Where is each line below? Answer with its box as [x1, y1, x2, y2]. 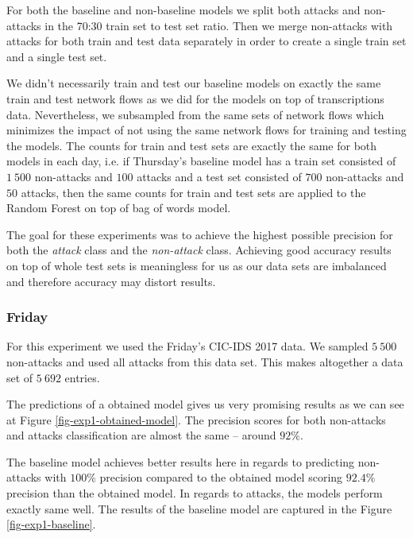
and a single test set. [6, 48, 107, 64]
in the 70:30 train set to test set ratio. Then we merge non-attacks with [44, 17, 393, 33]
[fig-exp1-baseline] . [6, 516, 96, 532]
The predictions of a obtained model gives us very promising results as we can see [6, 396, 404, 412]
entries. [64, 369, 100, 385]
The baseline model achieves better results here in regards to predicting [6, 453, 355, 470]
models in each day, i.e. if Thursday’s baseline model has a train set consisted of [6, 153, 396, 169]
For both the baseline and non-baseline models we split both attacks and [6, 2, 361, 17]
